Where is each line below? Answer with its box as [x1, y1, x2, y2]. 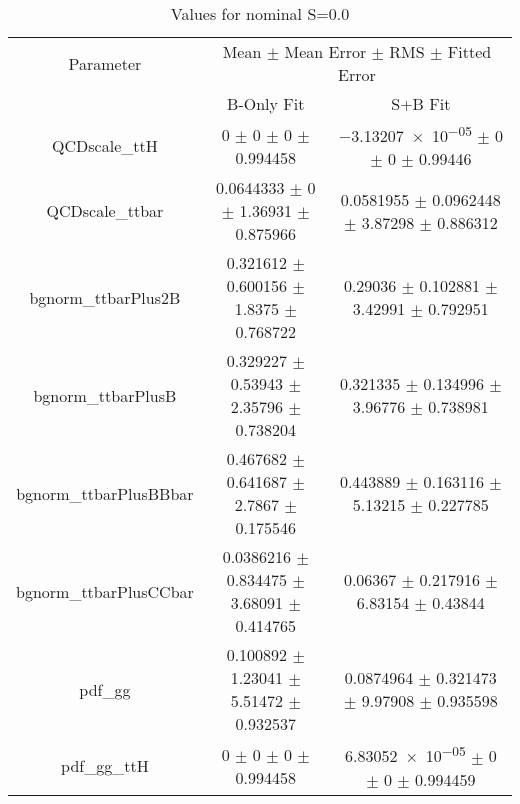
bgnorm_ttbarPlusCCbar [16, 579, 194, 603]
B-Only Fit [227, 92, 305, 115]
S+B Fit [391, 92, 451, 115]
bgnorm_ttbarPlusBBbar [16, 481, 194, 505]
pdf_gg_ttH [61, 754, 149, 778]
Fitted [447, 40, 492, 63]
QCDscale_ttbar [46, 199, 164, 223]
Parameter [68, 51, 142, 75]
